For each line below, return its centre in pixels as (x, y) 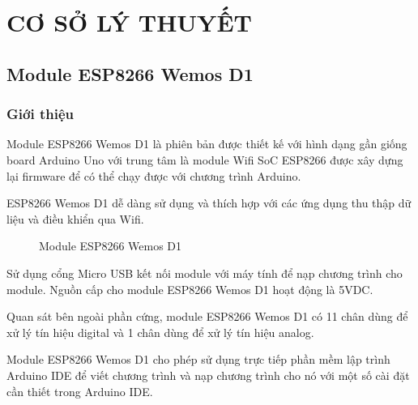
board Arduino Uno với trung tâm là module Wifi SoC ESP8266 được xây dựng (205, 159)
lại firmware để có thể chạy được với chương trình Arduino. (154, 175)
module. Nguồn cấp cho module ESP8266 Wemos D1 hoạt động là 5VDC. (190, 289)
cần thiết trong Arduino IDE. (80, 391)
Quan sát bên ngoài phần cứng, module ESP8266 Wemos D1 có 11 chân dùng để (207, 316)
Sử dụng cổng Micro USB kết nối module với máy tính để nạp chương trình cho (205, 273)
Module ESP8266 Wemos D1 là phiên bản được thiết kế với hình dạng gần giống (207, 144)
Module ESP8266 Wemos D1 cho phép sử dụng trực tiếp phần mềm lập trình (198, 359)
